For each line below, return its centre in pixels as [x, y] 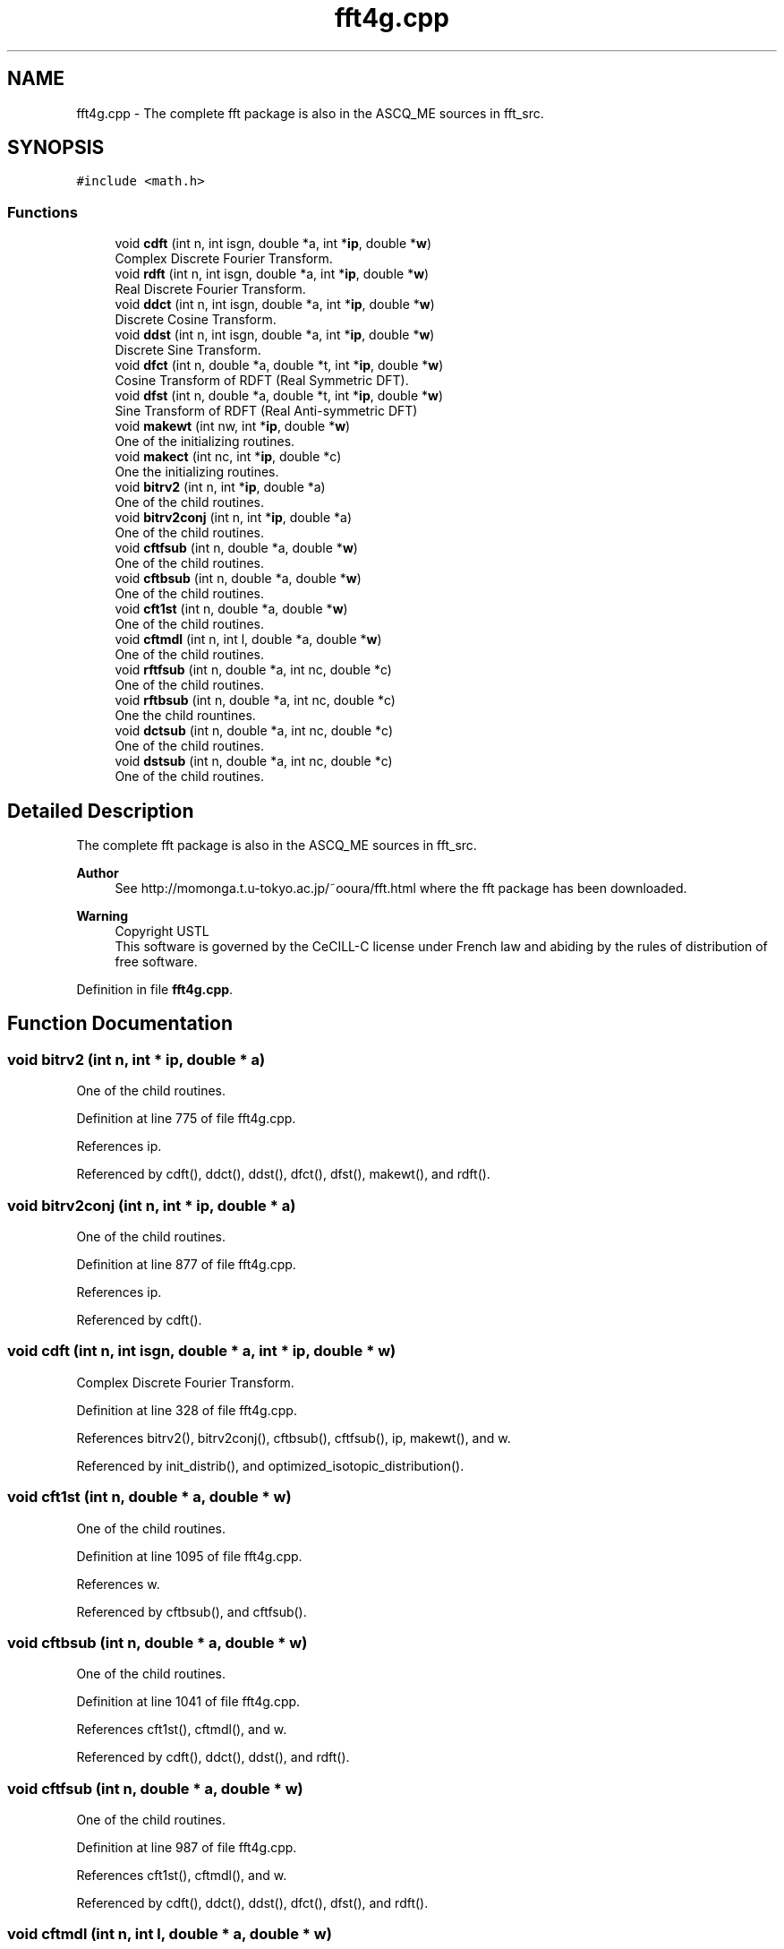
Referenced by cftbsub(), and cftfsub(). [192, 1611]
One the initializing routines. [197, 472]
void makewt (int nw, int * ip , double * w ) [233, 426]
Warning [102, 916]
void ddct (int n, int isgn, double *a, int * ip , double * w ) [275, 305]
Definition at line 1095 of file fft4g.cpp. [189, 1556]
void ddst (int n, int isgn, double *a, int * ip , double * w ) [275, 335]
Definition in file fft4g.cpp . [155, 990]
